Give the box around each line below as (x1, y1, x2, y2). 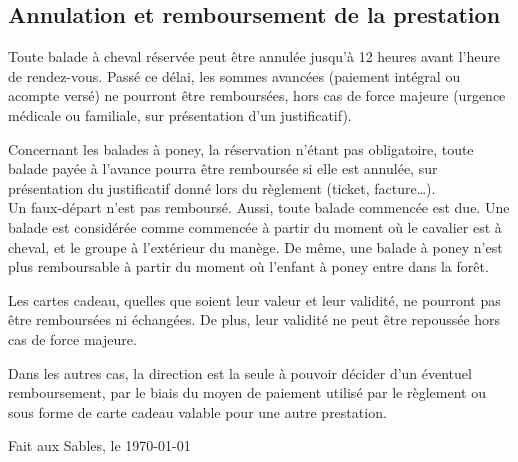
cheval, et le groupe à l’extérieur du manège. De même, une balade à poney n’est (8, 236, 503, 257)
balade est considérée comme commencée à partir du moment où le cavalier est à (8, 216, 502, 237)
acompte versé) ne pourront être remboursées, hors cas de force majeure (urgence (8, 85, 506, 106)
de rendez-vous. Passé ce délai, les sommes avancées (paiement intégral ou (8, 65, 461, 86)
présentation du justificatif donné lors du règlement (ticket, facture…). (8, 177, 436, 198)
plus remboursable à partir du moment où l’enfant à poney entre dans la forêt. (8, 256, 489, 277)
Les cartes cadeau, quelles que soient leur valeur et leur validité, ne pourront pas (8, 289, 501, 310)
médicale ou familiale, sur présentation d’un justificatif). (8, 104, 352, 125)
